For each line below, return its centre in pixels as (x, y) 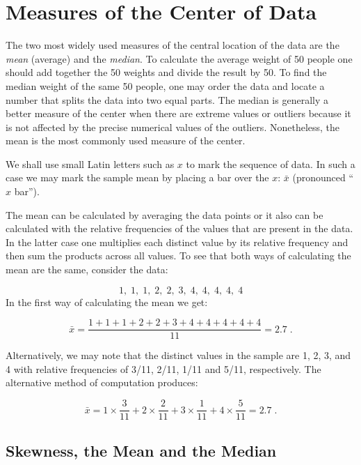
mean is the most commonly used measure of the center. (126, 140)
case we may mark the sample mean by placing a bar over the (137, 177)
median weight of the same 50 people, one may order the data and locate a (165, 85)
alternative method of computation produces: (102, 382)
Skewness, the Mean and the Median (141, 450)
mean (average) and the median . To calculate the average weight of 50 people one (179, 58)
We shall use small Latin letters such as (90, 163)
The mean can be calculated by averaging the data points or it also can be (165, 214)
